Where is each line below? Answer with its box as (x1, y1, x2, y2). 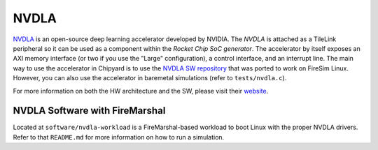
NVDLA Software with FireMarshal (13, 105, 166, 117)
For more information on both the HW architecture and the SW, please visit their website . (13, 87, 269, 95)
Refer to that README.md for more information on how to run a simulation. (13, 133, 225, 141)
